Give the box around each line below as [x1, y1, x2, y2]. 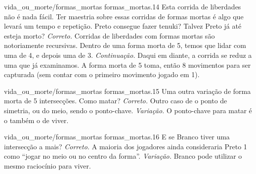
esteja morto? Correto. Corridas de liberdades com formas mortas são [4, 30, 215, 41]
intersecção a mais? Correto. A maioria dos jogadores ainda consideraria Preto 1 [4, 141, 247, 151]
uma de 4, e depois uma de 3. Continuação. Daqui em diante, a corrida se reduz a [4, 49, 252, 60]
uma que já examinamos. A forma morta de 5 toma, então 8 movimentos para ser [4, 59, 251, 70]
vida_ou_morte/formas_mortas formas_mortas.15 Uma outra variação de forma [4, 86, 251, 96]
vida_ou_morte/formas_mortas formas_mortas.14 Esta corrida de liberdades [4, 1, 241, 11]
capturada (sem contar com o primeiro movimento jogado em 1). [4, 69, 200, 80]
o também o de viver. [4, 115, 69, 125]
